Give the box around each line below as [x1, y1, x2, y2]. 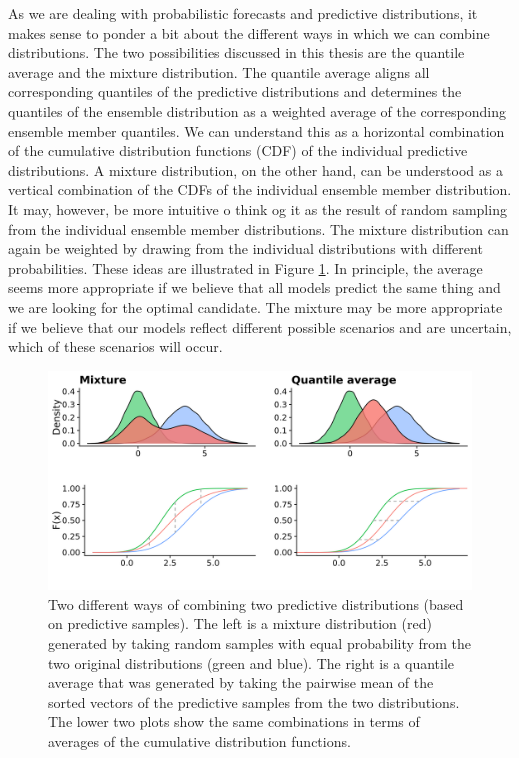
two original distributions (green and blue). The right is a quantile [48, 652, 455, 673]
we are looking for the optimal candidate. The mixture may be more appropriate [8, 296, 503, 317]
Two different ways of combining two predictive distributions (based [48, 593, 464, 614]
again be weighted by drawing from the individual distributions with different [8, 238, 483, 259]
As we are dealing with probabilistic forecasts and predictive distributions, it [8, 3, 478, 23]
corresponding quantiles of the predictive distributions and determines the [8, 81, 462, 102]
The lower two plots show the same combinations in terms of [48, 711, 420, 732]
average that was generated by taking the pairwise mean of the [48, 672, 434, 693]
